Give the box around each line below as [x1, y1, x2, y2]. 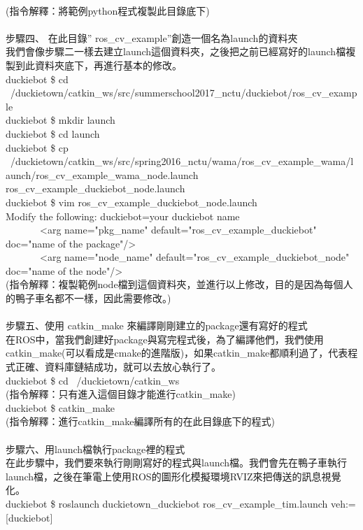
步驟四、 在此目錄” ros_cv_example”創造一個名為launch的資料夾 [6, 30, 298, 45]
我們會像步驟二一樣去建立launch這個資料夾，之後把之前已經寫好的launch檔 [6, 44, 346, 59]
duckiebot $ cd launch [6, 126, 100, 141]
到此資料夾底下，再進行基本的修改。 [15, 57, 182, 72]
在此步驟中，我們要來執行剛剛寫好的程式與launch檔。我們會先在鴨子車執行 [6, 455, 348, 470]
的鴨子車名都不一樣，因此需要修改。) [6, 291, 171, 306]
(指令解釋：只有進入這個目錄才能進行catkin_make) [6, 387, 236, 401]
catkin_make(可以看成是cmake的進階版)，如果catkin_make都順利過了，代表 [6, 345, 348, 360]
